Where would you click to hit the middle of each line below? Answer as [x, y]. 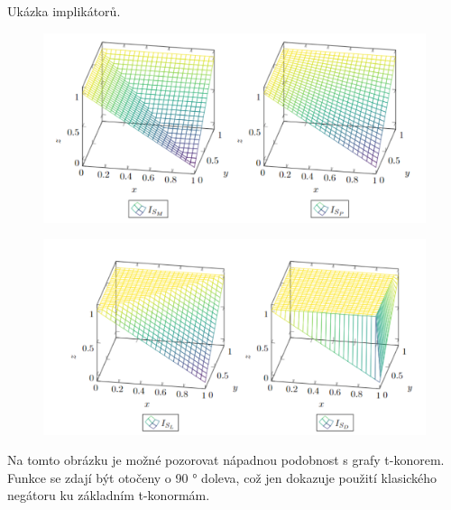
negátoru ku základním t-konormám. [109, 495]
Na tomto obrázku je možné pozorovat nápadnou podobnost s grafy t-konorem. [226, 460]
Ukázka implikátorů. [64, 11]
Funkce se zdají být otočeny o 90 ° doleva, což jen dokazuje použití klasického [222, 477]
